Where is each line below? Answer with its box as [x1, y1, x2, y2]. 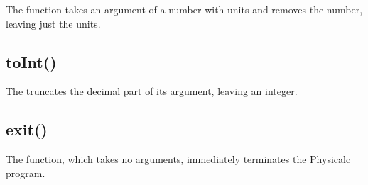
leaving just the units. [6, 16, 101, 30]
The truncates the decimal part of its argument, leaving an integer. [6, 84, 298, 99]
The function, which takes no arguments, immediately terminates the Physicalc [6, 152, 351, 167]
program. [6, 165, 45, 180]
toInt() [6, 50, 57, 72]
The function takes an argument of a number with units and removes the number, [6, 2, 363, 16]
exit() [6, 118, 48, 140]
